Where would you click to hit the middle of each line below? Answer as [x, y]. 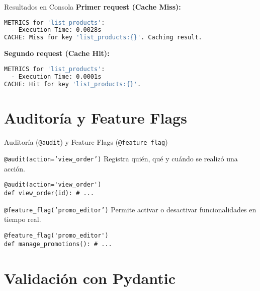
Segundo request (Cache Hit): [57, 53]
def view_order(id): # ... [49, 193]
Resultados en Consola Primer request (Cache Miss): [93, 7]
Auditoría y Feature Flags [96, 117]
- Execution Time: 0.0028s [56, 30]
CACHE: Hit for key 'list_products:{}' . [73, 84]
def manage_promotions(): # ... [58, 244]
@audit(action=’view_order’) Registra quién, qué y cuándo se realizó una [121, 159]
